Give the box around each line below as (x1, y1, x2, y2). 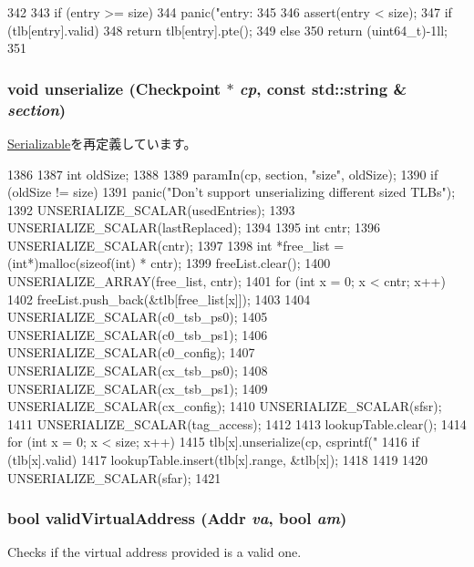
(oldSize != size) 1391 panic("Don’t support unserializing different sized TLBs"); (7, 182, 456, 201)
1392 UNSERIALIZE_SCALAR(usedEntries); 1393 (7, 200, 295, 219)
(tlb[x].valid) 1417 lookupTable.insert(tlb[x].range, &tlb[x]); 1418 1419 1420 (7, 450, 428, 469)
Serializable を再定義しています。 (7, 133, 197, 152)
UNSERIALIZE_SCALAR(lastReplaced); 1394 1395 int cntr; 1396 (7, 218, 381, 237)
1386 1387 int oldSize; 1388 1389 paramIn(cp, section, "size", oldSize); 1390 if (7, 164, 438, 183)
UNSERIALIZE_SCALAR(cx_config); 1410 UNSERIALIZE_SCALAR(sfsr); (7, 397, 442, 416)
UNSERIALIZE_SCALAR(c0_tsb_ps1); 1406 (7, 325, 268, 344)
